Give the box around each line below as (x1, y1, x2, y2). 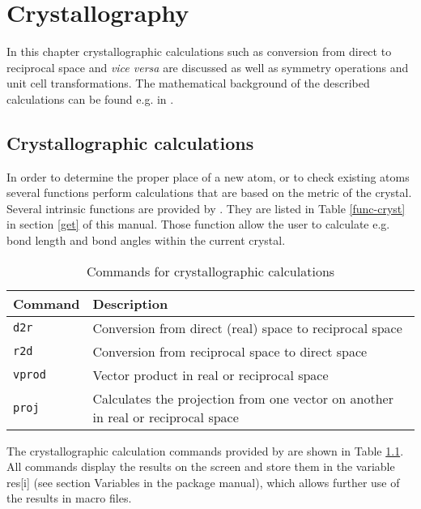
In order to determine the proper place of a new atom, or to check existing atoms (6, 168, 410, 185)
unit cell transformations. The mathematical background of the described (6, 75, 370, 92)
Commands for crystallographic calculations (86, 261, 335, 280)
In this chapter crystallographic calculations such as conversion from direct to (6, 43, 392, 60)
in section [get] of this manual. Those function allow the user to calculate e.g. (6, 216, 390, 233)
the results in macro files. (6, 490, 132, 507)
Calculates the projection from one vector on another (92, 388, 393, 408)
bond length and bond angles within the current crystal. (6, 232, 286, 249)
